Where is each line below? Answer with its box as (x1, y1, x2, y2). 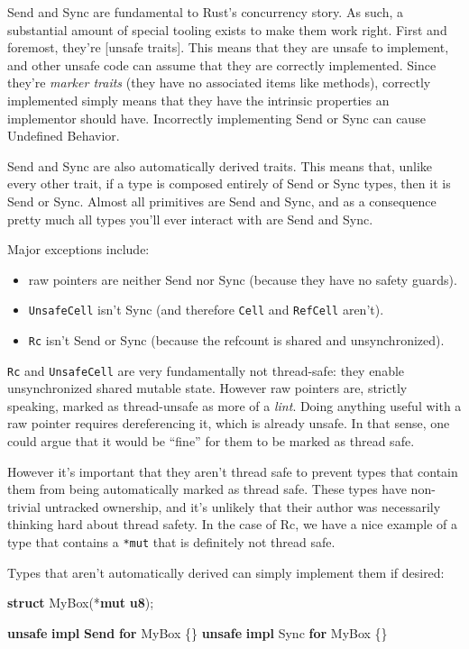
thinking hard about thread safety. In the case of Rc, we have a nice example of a (7, 515, 457, 534)
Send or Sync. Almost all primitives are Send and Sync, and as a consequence (7, 191, 437, 210)
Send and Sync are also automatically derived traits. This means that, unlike (7, 156, 433, 175)
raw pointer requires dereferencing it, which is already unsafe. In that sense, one (7, 414, 450, 433)
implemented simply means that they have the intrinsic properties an (7, 90, 390, 109)
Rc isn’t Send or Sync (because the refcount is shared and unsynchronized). (28, 330, 445, 349)
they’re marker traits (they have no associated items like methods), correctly (7, 73, 431, 92)
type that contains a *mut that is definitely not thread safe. (7, 533, 336, 552)
